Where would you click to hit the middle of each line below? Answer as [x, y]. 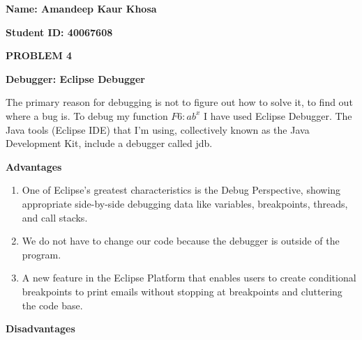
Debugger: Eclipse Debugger [76, 78]
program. [42, 254]
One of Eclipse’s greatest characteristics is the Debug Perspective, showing [181, 190]
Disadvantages [40, 329]
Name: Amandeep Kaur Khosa [81, 8]
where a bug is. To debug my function [87, 115]
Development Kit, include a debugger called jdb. [109, 143]
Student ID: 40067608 [59, 32]
